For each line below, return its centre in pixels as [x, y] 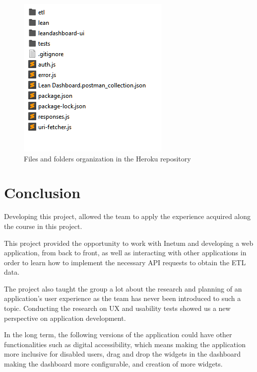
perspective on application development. [65, 318]
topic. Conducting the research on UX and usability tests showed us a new [117, 308]
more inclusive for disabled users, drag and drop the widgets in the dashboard [123, 354]
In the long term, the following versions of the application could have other [118, 335]
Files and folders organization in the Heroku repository [107, 158]
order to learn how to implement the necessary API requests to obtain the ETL [125, 262]
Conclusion [42, 192]
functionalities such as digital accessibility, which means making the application [125, 344]
